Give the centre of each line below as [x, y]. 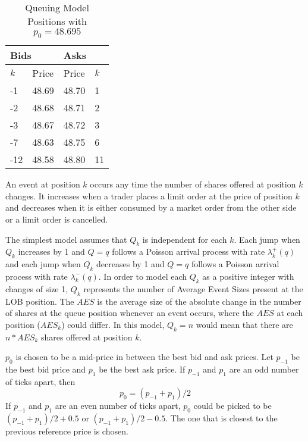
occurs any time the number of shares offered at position [193, 184]
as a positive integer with [248, 276]
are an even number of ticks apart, [118, 406]
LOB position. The [40, 301]
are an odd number [264, 369]
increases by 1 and [51, 251]
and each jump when [43, 264]
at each [290, 313]
